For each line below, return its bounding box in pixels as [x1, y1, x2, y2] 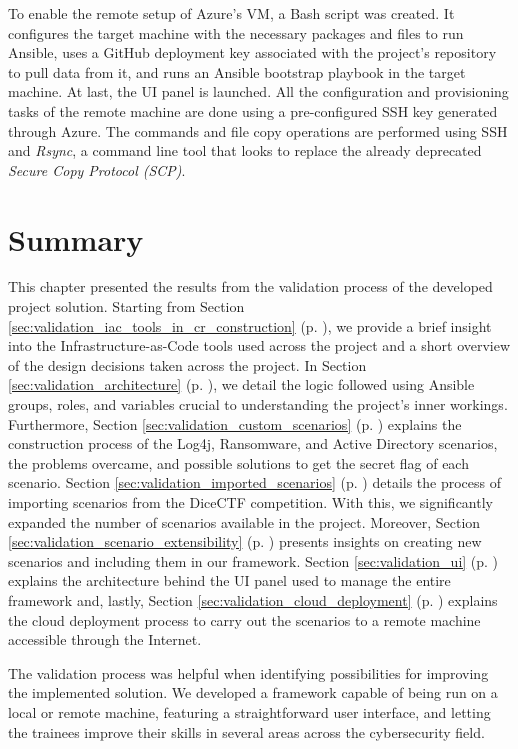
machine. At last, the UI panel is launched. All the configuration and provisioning [8, 81, 509, 102]
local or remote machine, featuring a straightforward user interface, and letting [8, 701, 491, 722]
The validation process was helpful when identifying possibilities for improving [8, 662, 489, 683]
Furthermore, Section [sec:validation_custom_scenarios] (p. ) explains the [8, 413, 462, 434]
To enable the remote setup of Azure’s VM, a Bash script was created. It [8, 3, 455, 23]
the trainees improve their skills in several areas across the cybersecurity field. [8, 721, 485, 742]
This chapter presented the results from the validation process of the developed [8, 276, 493, 297]
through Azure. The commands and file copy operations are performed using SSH [8, 120, 508, 141]
